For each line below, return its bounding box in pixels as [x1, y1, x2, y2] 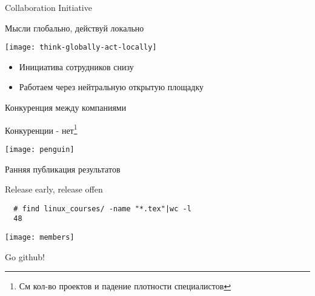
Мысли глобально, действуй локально [5, 21, 144, 34]
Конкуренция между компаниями [5, 101, 127, 114]
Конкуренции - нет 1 [5, 122, 78, 136]
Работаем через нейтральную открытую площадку [19, 81, 204, 93]
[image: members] [5, 233, 75, 242]
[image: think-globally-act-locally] [5, 43, 157, 52]
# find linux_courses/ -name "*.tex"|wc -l [13, 204, 191, 213]
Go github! [5, 250, 45, 263]
